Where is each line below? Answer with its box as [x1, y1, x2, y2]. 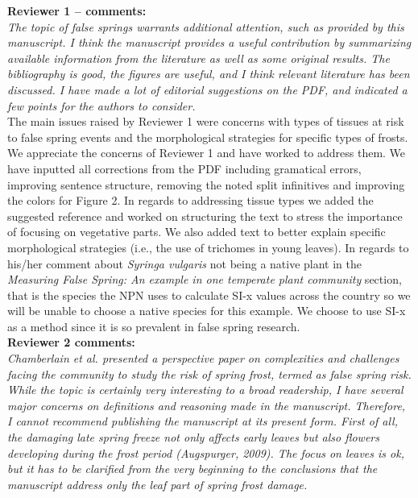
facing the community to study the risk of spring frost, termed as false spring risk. [7, 365, 412, 382]
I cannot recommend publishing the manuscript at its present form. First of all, [7, 413, 398, 430]
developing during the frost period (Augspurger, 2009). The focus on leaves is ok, [7, 444, 404, 461]
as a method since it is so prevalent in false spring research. [7, 317, 300, 334]
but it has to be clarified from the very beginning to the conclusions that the [7, 460, 378, 477]
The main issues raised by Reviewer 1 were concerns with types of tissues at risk [7, 113, 404, 130]
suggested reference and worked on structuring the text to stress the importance [7, 207, 403, 224]
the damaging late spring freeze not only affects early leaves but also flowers [7, 429, 379, 446]
